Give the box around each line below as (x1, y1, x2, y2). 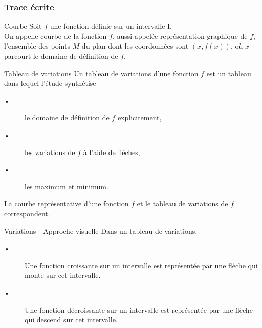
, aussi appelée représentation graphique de (112, 30, 248, 41)
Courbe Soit (4, 20, 42, 31)
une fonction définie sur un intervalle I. (50, 20, 172, 31)
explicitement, (117, 112, 162, 123)
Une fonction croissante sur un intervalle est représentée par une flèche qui (25, 259, 258, 270)
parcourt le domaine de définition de (4, 51, 118, 61)
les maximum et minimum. (25, 181, 108, 191)
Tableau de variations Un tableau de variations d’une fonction (4, 68, 199, 78)
